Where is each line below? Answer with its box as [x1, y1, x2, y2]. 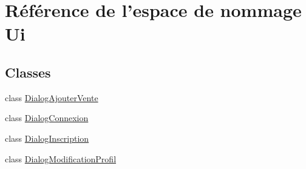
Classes [5, 62, 51, 81]
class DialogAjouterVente [5, 91, 98, 104]
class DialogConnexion [5, 111, 89, 124]
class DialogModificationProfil [5, 152, 117, 165]
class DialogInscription [5, 131, 89, 144]
